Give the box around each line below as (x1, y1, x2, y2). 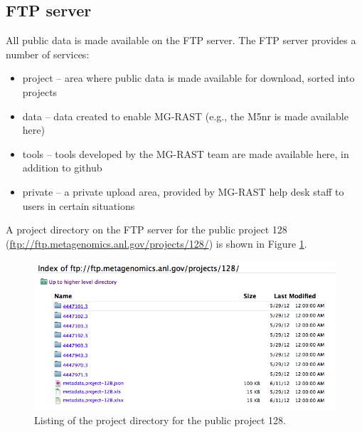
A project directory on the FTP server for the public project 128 (6, 222, 287, 237)
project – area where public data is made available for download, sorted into (22, 70, 355, 85)
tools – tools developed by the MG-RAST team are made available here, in (22, 146, 349, 161)
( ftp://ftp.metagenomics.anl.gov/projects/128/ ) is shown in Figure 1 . (6, 236, 307, 251)
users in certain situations (22, 198, 135, 213)
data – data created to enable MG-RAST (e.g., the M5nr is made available (22, 108, 348, 123)
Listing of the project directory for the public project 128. (34, 413, 287, 428)
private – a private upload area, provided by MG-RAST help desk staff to (22, 184, 344, 199)
